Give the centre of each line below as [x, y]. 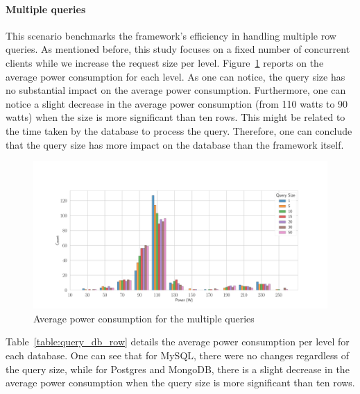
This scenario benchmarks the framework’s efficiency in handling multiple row [171, 35]
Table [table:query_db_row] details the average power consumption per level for [178, 342]
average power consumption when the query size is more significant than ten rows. [180, 383]
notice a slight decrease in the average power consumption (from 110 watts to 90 [177, 103]
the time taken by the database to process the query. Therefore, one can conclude [179, 130]
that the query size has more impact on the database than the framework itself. [175, 144]
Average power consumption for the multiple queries [144, 318]
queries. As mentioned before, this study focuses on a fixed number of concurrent [178, 49]
